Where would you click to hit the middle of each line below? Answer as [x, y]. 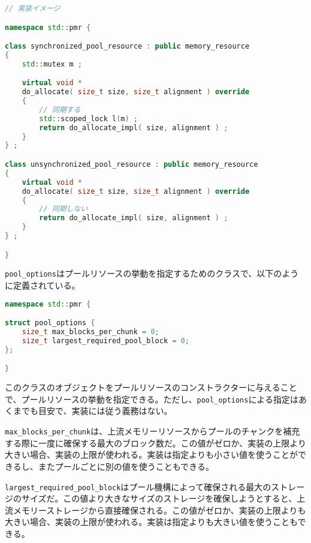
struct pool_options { [50, 323]
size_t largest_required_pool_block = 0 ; [105, 340]
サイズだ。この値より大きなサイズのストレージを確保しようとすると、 [159, 498]
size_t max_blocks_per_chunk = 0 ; [90, 332]
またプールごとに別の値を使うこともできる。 [126, 466]
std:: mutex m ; [52, 64]
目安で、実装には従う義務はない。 [105, 411]
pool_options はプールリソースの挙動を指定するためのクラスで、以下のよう [152, 273]
